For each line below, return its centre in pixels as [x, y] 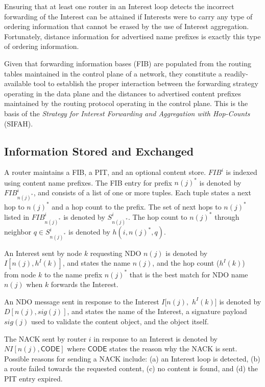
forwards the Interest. [85, 284]
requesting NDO [116, 253]
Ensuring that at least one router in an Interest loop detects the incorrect [119, 6]
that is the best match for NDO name [189, 274]
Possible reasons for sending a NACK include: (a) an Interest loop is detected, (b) [132, 358]
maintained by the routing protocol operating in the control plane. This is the [126, 103]
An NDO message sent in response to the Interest [82, 301]
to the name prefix [73, 274]
